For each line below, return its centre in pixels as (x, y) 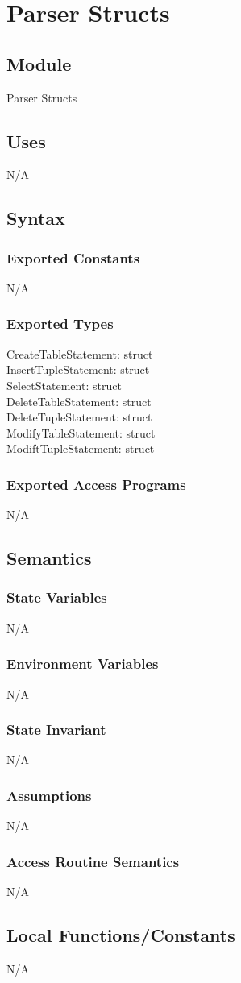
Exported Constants (73, 257)
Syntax (36, 218)
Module (39, 63)
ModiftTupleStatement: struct (81, 448)
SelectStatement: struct (64, 385)
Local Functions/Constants (121, 934)
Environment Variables (83, 664)
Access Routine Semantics (93, 861)
